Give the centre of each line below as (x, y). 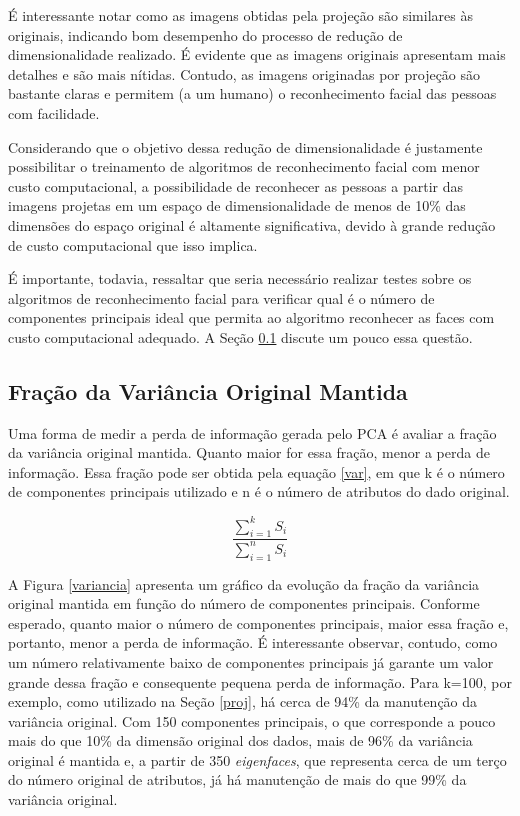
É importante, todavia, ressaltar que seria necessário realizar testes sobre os (240, 278)
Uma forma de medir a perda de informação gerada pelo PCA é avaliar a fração (252, 432)
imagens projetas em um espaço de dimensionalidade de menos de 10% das (237, 205)
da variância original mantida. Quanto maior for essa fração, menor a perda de (249, 452)
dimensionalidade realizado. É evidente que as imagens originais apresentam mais (257, 54)
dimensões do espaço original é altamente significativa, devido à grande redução (252, 224)
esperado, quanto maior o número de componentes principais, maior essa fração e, (258, 622)
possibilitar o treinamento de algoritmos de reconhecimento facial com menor (244, 166)
